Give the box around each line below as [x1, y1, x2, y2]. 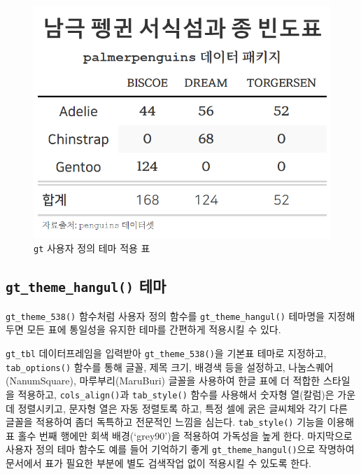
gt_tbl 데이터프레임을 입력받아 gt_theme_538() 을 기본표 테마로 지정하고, [6, 345, 327, 360]
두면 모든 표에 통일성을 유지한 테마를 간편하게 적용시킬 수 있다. [6, 322, 281, 337]
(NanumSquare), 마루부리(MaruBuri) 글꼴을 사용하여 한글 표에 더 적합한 [6, 373, 320, 388]
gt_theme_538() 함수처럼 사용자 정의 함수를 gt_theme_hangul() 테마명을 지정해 [6, 308, 355, 323]
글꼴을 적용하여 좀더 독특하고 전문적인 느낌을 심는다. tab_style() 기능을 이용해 [6, 414, 355, 429]
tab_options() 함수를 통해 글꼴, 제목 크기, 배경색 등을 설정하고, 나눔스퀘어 [6, 359, 334, 374]
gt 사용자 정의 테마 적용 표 [34, 241, 150, 256]
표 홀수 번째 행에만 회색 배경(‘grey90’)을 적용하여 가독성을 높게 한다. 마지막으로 [6, 428, 353, 442]
